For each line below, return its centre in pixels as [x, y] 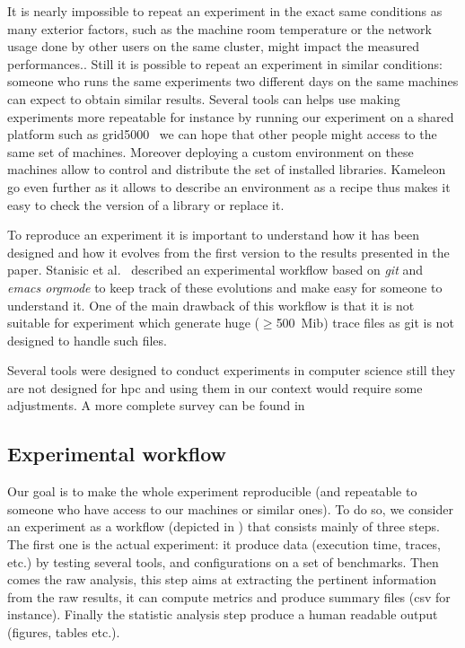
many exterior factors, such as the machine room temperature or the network [220, 28]
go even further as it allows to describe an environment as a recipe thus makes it [229, 186]
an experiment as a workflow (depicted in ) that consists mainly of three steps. [224, 526]
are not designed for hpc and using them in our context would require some [215, 387]
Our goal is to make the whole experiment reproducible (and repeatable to [212, 491]
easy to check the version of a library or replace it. [146, 204]
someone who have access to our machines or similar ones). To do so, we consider [230, 508]
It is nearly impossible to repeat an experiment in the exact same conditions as [225, 11]
